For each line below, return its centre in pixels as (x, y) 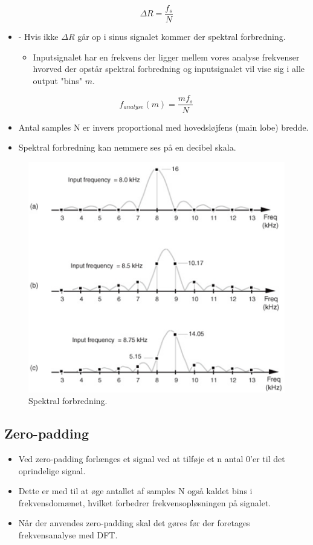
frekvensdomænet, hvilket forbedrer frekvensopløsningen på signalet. (145, 502)
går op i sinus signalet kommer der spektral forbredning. (182, 37)
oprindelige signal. (52, 470)
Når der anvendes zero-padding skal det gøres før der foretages (134, 523)
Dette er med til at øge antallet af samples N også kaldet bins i (135, 491)
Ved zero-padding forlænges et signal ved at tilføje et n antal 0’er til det (152, 459)
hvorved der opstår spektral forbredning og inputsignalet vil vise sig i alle (169, 69)
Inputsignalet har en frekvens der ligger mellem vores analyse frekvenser (166, 57)
